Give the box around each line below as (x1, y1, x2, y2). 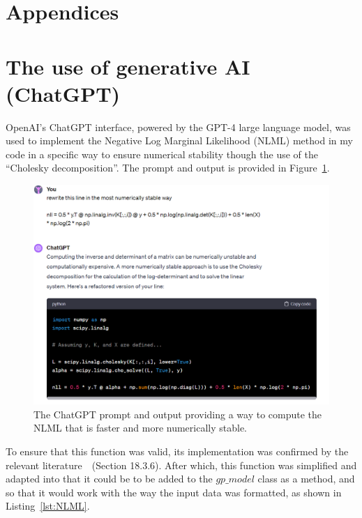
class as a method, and (257, 471, 355, 486)
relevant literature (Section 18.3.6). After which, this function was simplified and (6, 457, 357, 472)
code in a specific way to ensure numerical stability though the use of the (6, 146, 318, 161)
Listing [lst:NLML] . (6, 498, 90, 513)
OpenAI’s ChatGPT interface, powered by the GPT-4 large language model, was (6, 119, 351, 134)
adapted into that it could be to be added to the (6, 471, 213, 486)
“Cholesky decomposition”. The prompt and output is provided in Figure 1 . (6, 160, 330, 175)
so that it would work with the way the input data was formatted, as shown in (6, 485, 342, 499)
